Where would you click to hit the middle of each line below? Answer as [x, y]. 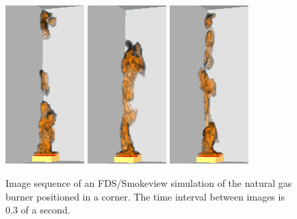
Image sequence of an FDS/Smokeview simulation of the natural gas [149, 183]
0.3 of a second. [38, 210]
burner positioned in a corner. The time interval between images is [145, 196]
